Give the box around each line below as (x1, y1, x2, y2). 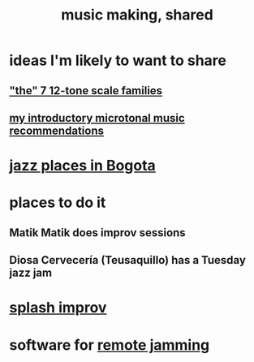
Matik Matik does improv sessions (9, 226, 186, 239)
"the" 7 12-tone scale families (9, 84, 163, 97)
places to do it (9, 193, 106, 212)
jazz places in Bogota (9, 157, 157, 175)
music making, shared (61, 6, 213, 24)
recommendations (9, 123, 105, 137)
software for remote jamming (9, 335, 210, 354)
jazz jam (9, 266, 52, 280)
